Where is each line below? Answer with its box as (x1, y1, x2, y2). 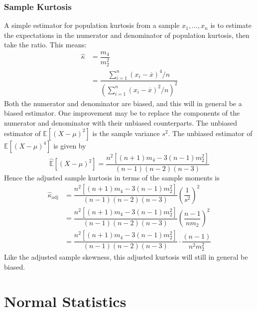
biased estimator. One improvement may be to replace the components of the (4, 108, 240, 118)
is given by (53, 140, 86, 151)
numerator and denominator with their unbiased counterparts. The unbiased (4, 118, 237, 128)
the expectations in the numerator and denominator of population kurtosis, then (4, 29, 250, 40)
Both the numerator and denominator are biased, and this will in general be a (4, 98, 242, 108)
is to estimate (210, 20, 252, 30)
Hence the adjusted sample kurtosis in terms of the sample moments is (4, 172, 220, 182)
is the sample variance (92, 128, 160, 138)
